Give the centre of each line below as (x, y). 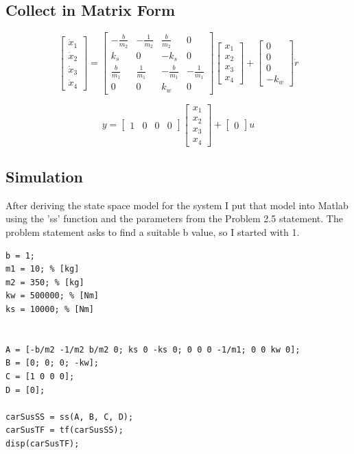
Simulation (45, 177)
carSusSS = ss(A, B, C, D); (70, 417)
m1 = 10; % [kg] (43, 269)
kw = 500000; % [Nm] (52, 296)
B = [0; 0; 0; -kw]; (52, 363)
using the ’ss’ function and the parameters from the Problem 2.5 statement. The (174, 218)
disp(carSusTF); (43, 443)
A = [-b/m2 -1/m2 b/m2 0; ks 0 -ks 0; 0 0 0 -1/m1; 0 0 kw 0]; (153, 349)
